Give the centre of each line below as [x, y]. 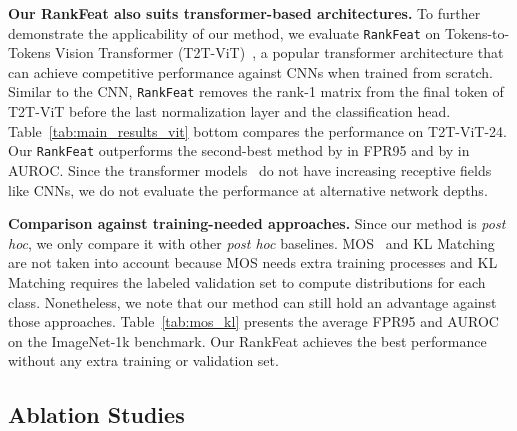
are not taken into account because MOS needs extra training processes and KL [253, 262]
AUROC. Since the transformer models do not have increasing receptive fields [250, 169]
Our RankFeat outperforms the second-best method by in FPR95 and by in [239, 150]
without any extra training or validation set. [143, 360]
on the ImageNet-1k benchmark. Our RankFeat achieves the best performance [247, 340]
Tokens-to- [477, 32]
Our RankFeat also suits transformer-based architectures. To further [244, 13]
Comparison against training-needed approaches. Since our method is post [257, 223]
